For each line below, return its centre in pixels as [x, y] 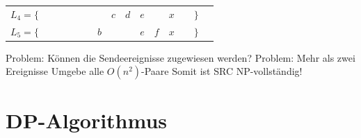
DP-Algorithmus [87, 120]
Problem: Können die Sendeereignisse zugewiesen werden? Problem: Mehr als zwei [180, 57]
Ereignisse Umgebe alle [55, 71]
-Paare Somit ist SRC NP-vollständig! [222, 71]
